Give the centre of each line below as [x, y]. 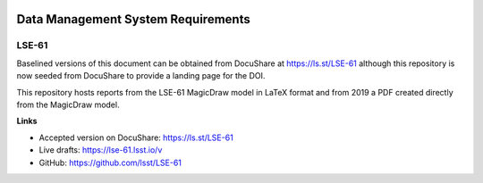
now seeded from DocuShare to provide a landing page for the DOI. [141, 76]
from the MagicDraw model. [68, 104]
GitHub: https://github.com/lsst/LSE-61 [110, 162]
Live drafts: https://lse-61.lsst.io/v [101, 150]
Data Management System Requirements [133, 19]
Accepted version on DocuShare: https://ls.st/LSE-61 [136, 137]
